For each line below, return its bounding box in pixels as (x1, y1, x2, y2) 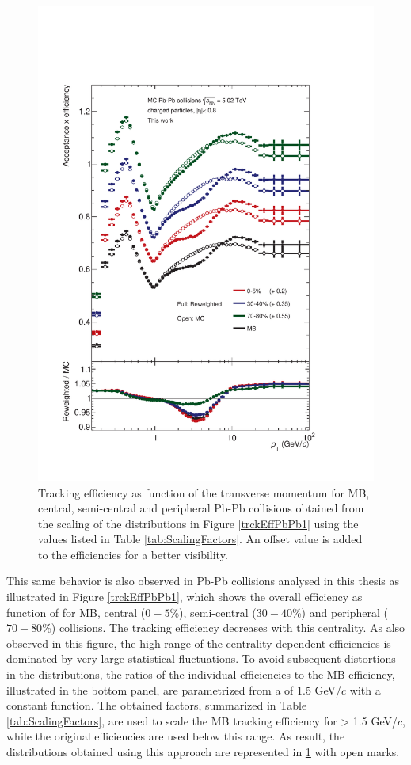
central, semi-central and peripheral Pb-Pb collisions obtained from (38, 500, 364, 516)
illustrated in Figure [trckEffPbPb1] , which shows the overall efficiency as (6, 588, 363, 605)
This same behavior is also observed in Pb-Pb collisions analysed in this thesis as (6, 573, 400, 589)
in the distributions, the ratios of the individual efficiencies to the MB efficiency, (6, 666, 395, 683)
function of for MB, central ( (6, 603, 146, 620)
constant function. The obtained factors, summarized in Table (6, 697, 307, 714)
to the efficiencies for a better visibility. (38, 546, 228, 562)
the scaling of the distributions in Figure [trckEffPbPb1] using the (38, 515, 359, 531)
